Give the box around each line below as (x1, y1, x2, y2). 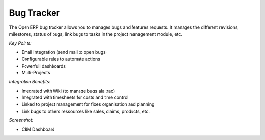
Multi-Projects (21, 70, 50, 75)
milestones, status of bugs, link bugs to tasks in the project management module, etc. (9, 31, 183, 37)
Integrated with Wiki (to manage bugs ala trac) (21, 88, 115, 93)
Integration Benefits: (9, 79, 51, 85)
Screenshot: (9, 117, 34, 123)
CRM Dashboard (21, 126, 55, 132)
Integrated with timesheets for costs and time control (21, 94, 129, 100)
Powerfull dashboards (21, 63, 66, 69)
